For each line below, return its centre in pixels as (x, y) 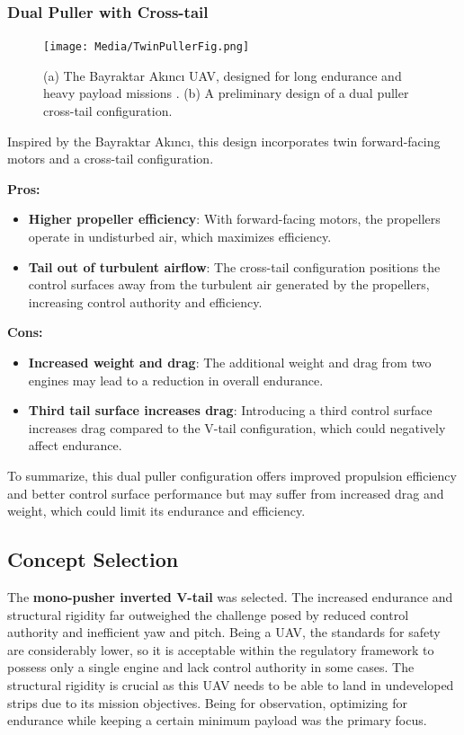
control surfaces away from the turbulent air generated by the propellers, (229, 284)
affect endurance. (75, 445)
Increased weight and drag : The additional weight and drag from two (230, 362)
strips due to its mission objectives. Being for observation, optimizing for (208, 702)
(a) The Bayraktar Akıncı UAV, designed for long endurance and (223, 75)
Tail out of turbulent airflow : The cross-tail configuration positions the (234, 266)
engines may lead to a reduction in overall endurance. (176, 380)
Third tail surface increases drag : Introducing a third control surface (230, 410)
